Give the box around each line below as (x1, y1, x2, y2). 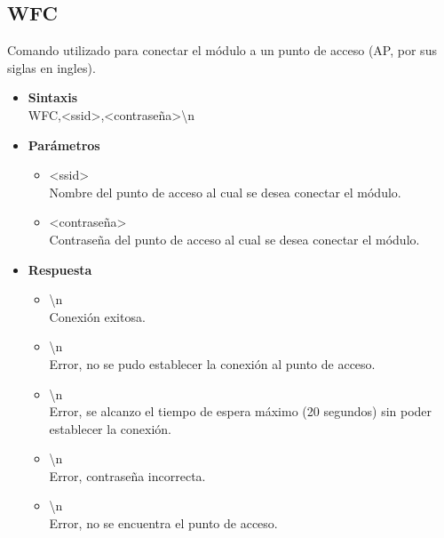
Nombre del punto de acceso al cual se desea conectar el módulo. (49, 182, 401, 201)
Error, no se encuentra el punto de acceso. (49, 514, 278, 533)
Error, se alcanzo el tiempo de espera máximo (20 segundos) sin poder (49, 402, 432, 421)
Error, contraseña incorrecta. (49, 466, 206, 485)
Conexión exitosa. (49, 307, 146, 325)
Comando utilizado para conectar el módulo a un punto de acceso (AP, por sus (7, 41, 437, 60)
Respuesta (28, 260, 92, 278)
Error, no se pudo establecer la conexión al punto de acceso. (49, 354, 376, 373)
